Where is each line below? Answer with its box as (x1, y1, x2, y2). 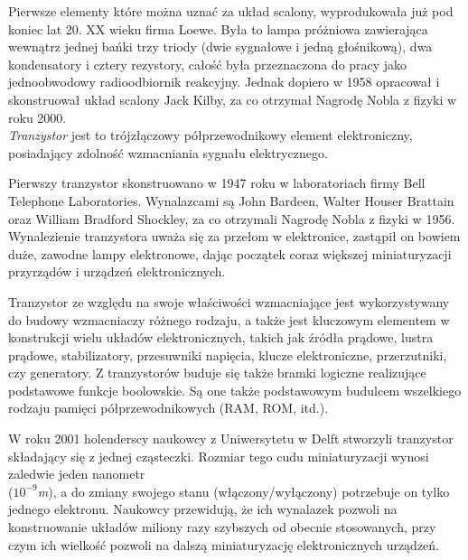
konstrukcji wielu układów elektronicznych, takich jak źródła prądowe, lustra (8, 328, 434, 347)
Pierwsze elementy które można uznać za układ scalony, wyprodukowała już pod (8, 2, 454, 20)
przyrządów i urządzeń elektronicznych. (8, 262, 226, 281)
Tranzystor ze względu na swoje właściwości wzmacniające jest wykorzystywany (8, 292, 450, 311)
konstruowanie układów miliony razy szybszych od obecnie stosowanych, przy (8, 518, 436, 537)
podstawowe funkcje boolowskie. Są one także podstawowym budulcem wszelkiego (8, 380, 462, 399)
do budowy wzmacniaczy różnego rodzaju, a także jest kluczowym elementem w (8, 310, 450, 329)
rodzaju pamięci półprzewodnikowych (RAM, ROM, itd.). (8, 398, 329, 417)
